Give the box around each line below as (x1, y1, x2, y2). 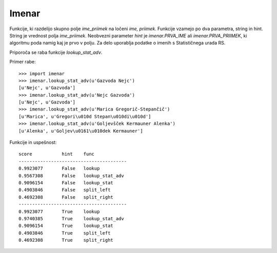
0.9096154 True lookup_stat (18, 223, 114, 229)
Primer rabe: (9, 59, 36, 65)
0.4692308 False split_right (18, 194, 114, 200)
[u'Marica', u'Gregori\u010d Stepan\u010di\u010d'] (18, 113, 151, 119)
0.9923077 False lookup (18, 165, 100, 172)
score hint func (18, 151, 95, 157)
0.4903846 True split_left (18, 230, 111, 236)
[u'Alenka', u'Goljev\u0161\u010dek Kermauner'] (18, 128, 143, 134)
